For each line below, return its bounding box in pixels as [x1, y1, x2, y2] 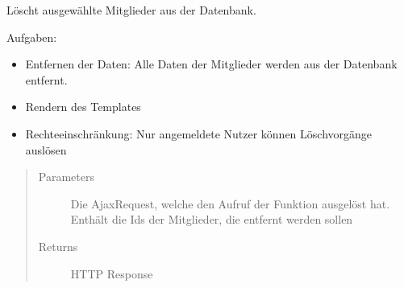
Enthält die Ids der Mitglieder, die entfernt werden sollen [70, 211, 353, 228]
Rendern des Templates [25, 98, 141, 115]
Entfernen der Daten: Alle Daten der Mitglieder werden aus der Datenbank [25, 56, 398, 72]
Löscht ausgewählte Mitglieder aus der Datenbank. [6, 2, 256, 18]
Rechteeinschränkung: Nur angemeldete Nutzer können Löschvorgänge [25, 125, 373, 142]
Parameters [38, 168, 94, 185]
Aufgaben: [6, 28, 57, 45]
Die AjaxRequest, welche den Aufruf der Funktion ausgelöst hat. [70, 195, 390, 212]
